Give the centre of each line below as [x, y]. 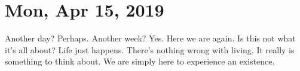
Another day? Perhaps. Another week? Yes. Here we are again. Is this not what [150, 38]
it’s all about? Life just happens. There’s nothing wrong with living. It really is [150, 49]
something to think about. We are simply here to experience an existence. [140, 61]
